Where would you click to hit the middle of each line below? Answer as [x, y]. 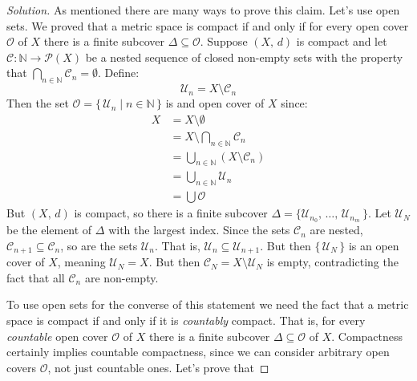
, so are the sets [99, 245]
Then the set [38, 103]
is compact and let [342, 41]
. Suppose [224, 41]
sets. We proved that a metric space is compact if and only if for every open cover [208, 25]
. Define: [118, 73]
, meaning [81, 262]
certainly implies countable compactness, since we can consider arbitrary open [198, 352]
